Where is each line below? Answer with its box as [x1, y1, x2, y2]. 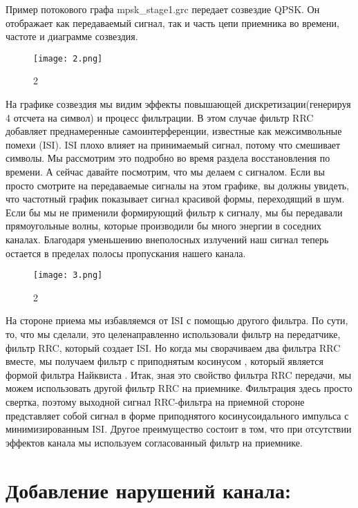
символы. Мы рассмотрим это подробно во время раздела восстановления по [6, 151, 330, 165]
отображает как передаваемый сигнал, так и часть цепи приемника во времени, [6, 15, 339, 30]
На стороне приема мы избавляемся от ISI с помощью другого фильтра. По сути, [6, 313, 348, 328]
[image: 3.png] [33, 270, 103, 281]
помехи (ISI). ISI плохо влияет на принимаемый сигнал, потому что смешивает [6, 137, 341, 151]
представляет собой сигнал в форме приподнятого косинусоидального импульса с [6, 408, 349, 422]
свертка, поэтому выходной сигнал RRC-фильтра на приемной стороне [6, 394, 305, 408]
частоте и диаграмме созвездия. [6, 29, 138, 44]
